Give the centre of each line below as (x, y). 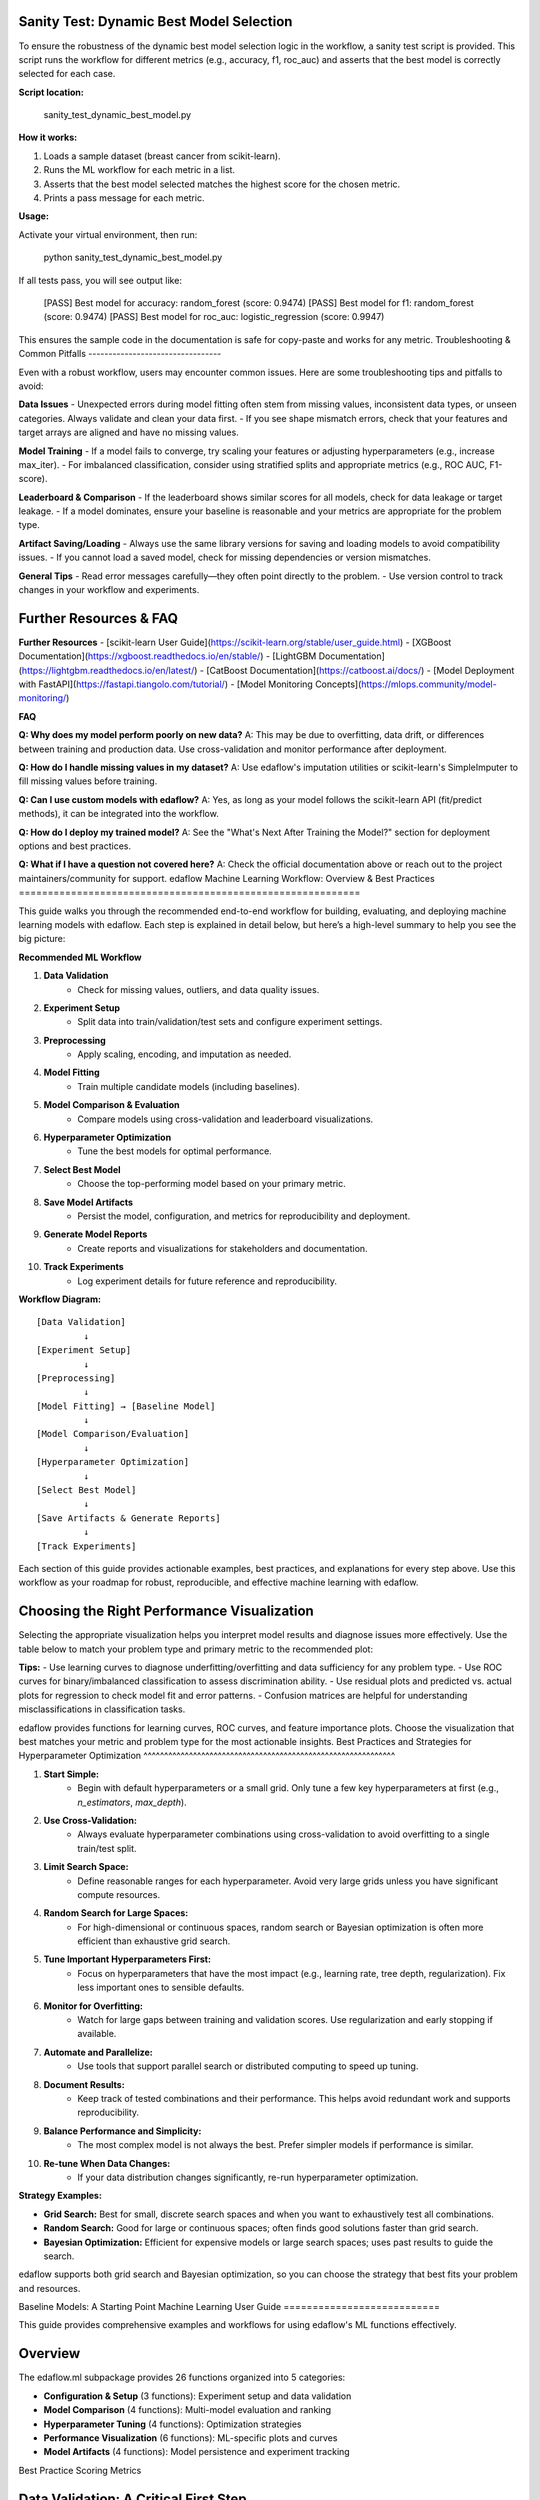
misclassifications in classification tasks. (102, 1709)
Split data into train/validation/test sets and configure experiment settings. (230, 1022)
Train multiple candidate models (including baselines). (188, 1086)
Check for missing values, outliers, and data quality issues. (198, 989)
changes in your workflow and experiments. (109, 590)
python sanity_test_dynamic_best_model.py (133, 257)
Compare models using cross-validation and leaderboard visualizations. (225, 1119)
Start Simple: (71, 1774)
